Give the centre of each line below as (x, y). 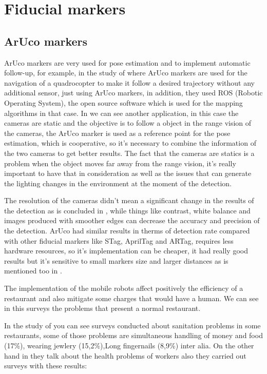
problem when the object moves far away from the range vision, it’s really (120, 163)
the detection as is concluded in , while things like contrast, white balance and (127, 210)
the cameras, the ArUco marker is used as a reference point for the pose (117, 133)
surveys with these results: (46, 366)
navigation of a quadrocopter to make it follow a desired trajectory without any (129, 82)
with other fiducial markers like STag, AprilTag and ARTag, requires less (119, 240)
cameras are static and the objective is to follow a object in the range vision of (128, 123)
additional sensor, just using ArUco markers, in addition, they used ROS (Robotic (133, 93)
